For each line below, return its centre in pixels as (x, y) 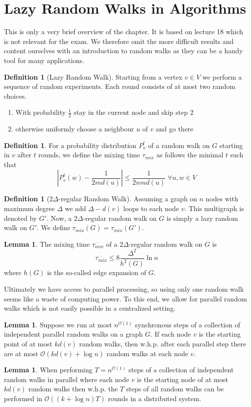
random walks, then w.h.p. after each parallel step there (163, 343)
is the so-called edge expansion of (97, 272)
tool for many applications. (44, 60)
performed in (23, 398)
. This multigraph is (214, 208)
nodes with (222, 199)
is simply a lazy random (202, 218)
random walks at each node (147, 353)
